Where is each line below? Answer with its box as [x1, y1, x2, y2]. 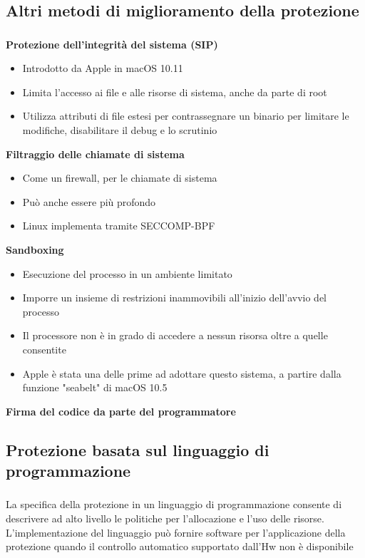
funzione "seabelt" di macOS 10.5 [22, 380, 168, 395]
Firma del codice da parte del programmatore [6, 403, 236, 418]
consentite [22, 342, 66, 357]
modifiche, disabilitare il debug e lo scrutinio [22, 123, 217, 138]
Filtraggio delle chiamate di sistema [6, 146, 185, 161]
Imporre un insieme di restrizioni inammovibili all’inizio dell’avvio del [22, 290, 327, 305]
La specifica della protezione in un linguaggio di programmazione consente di [6, 497, 342, 512]
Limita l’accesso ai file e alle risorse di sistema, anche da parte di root [22, 84, 327, 99]
